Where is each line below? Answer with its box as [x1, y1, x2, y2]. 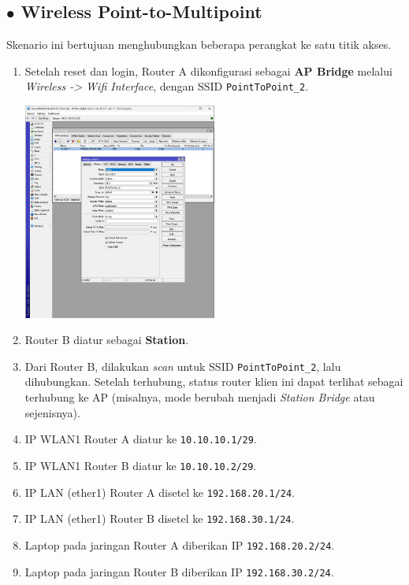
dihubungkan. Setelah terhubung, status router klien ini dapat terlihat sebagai [24, 373, 403, 390]
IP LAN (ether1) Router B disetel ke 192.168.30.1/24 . [24, 510, 295, 527]
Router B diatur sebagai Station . [24, 331, 189, 348]
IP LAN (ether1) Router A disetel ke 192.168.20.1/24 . [24, 483, 296, 500]
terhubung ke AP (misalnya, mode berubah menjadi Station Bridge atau [24, 389, 375, 405]
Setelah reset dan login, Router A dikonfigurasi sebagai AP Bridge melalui [24, 62, 392, 79]
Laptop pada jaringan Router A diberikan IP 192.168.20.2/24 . [24, 536, 335, 553]
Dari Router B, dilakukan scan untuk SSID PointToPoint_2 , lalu [24, 357, 341, 374]
